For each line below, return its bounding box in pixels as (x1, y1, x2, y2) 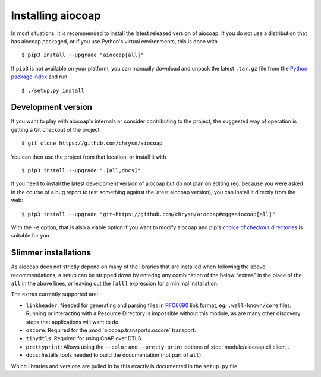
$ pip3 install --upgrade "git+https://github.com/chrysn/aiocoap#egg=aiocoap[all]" (21, 211, 276, 217)
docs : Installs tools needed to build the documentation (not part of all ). (26, 351, 203, 359)
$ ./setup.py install (21, 87, 84, 94)
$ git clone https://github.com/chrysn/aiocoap (21, 140, 163, 147)
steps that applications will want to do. (26, 318, 120, 325)
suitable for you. (11, 232, 51, 239)
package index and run (11, 73, 68, 80)
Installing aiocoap (11, 9, 101, 22)
